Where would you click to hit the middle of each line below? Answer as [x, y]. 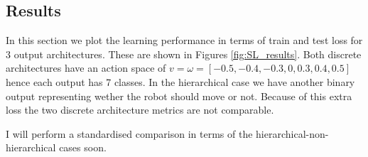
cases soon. [83, 147]
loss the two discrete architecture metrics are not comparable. [140, 110]
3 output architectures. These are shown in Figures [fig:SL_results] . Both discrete [184, 54]
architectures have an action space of [86, 68]
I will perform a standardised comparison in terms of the [129, 133]
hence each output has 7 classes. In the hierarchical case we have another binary [180, 81]
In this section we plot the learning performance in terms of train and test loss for [184, 40]
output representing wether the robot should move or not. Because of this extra [179, 96]
